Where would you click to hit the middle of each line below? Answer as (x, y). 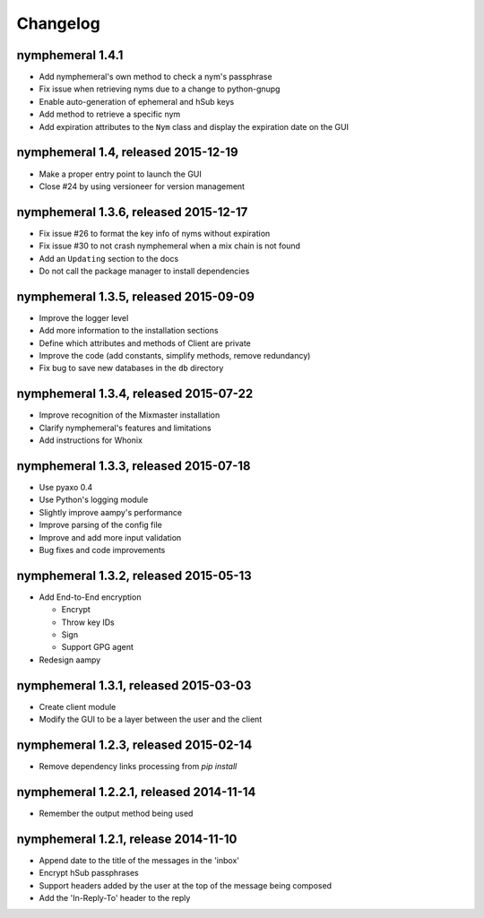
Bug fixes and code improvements (102, 550)
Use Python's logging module (94, 500)
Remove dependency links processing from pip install (138, 766)
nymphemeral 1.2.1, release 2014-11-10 (127, 839)
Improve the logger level (84, 317)
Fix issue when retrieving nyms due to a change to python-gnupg (160, 89)
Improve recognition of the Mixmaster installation (130, 415)
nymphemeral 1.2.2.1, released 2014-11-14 (136, 792)
